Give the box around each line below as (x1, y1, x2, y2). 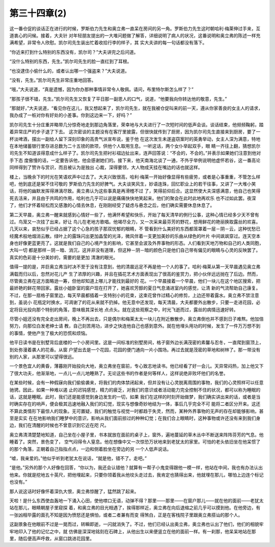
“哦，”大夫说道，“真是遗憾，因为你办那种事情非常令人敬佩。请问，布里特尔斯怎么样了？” (9, 87, 194, 93)
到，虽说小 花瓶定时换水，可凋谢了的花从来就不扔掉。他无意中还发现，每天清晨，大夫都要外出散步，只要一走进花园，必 (9, 299, 261, 306)
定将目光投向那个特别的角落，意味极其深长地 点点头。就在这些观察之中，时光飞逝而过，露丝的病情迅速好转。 (9, 306, 238, 313)
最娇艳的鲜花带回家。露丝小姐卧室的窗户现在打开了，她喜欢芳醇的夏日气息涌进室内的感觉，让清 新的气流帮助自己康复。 (9, 285, 261, 291)
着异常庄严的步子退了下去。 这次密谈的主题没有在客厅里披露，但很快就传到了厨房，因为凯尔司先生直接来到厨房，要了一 (9, 129, 261, 135)
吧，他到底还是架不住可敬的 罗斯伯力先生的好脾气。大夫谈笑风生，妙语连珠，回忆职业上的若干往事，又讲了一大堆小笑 (9, 181, 256, 187)
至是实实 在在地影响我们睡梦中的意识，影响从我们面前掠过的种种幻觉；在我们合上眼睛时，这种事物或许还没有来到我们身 (9, 415, 261, 421)
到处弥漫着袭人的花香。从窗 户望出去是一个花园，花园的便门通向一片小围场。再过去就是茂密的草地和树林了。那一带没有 (9, 346, 261, 352)
